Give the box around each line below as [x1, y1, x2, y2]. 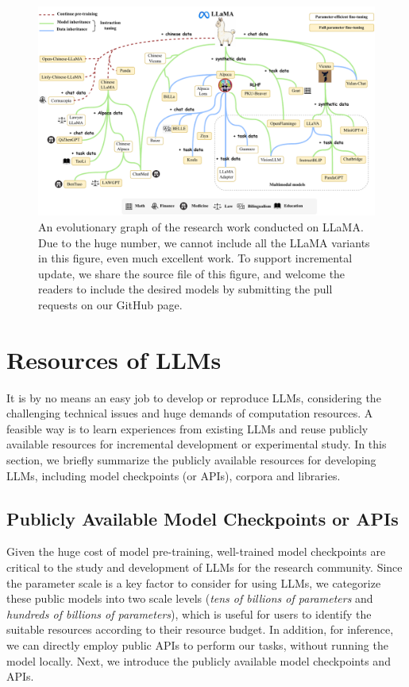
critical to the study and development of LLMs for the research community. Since [6, 558, 403, 575]
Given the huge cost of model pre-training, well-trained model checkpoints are [6, 543, 386, 560]
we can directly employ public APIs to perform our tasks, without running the [6, 636, 388, 653]
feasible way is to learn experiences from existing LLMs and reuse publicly [6, 420, 368, 437]
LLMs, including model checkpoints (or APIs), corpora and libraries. [6, 467, 341, 483]
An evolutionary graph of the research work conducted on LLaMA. [38, 218, 364, 235]
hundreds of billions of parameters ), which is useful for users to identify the [6, 605, 372, 622]
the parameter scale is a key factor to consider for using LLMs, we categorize [6, 574, 381, 591]
